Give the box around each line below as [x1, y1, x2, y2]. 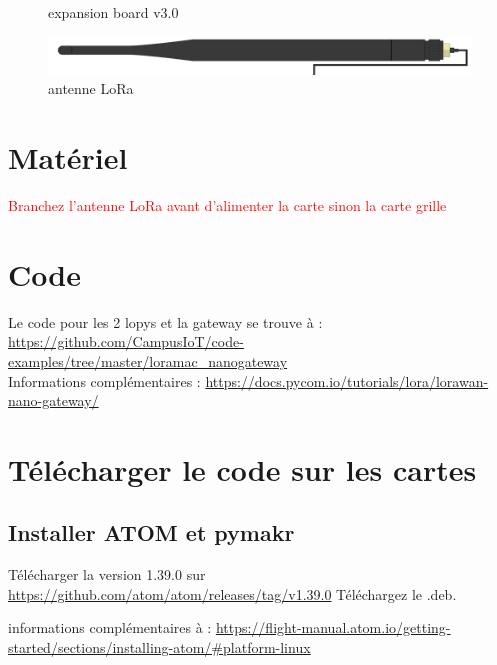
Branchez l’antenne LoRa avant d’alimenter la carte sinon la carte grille [8, 195, 447, 216]
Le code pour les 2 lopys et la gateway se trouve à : [8, 311, 323, 332]
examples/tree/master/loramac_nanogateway [8, 350, 288, 371]
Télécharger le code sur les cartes [8, 448, 477, 489]
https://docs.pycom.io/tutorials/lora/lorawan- [205, 370, 489, 391]
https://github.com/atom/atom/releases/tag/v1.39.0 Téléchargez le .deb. [8, 583, 457, 604]
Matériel [8, 137, 128, 178]
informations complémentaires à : [8, 617, 212, 638]
